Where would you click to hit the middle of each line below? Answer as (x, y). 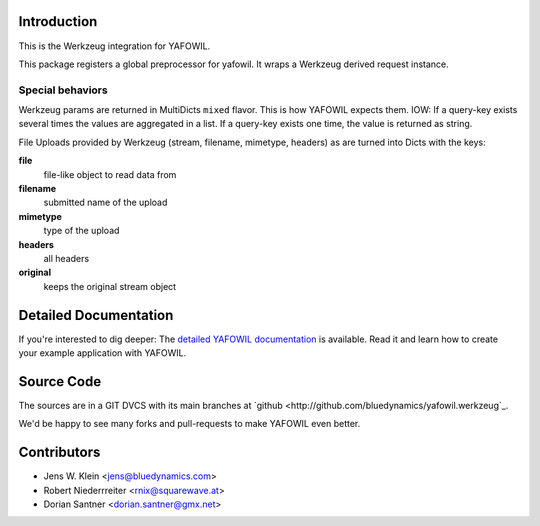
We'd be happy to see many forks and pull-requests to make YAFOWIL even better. (189, 424)
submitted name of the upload (105, 202)
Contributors (59, 452)
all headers (66, 258)
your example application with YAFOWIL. (102, 353)
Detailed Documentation (96, 315)
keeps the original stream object (110, 286)
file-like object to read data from (110, 174)
